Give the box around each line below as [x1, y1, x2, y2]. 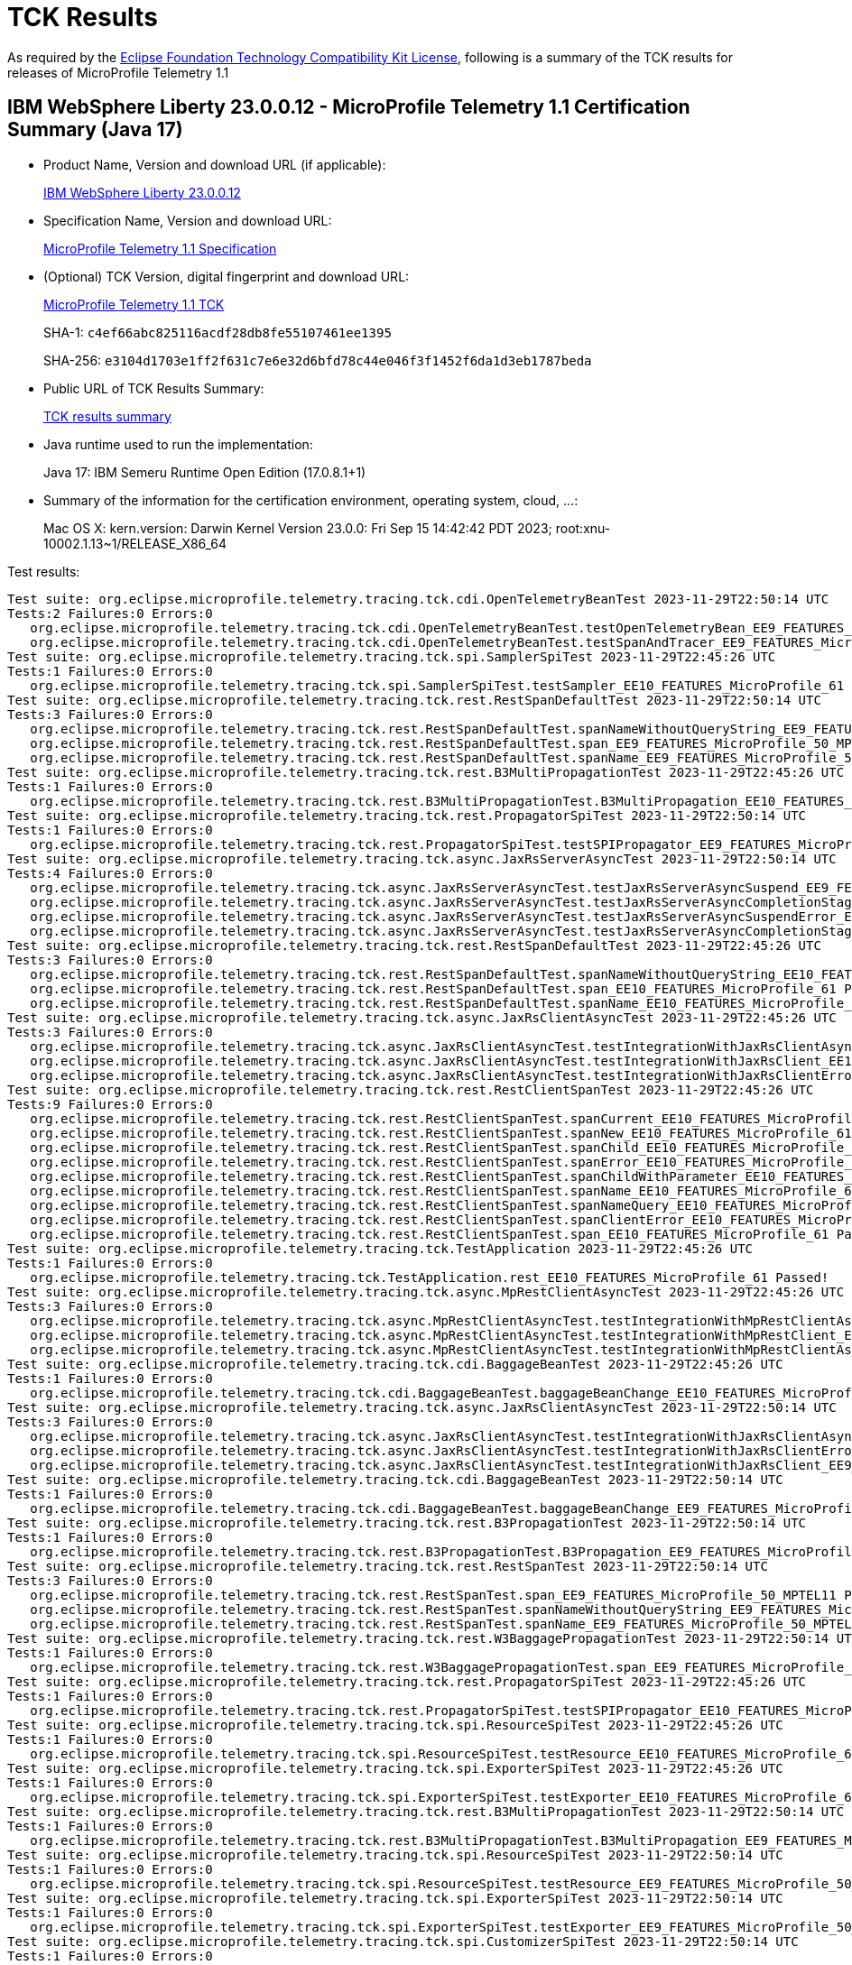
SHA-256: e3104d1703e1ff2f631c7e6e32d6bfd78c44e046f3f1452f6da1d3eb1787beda [43, 352, 592, 368]
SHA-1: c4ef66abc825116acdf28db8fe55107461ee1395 [43, 324, 392, 340]
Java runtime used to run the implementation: [43, 436, 313, 452]
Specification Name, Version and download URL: [43, 212, 332, 228]
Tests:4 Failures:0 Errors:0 [7, 865, 213, 881]
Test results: [7, 563, 80, 579]
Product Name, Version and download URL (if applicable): [43, 156, 386, 172]
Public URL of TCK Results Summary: [43, 380, 264, 396]
